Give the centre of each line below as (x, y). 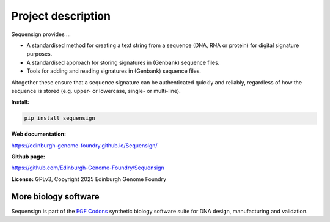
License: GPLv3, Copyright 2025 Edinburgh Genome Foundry (89, 179)
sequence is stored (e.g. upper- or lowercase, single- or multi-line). (96, 91)
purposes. (39, 54)
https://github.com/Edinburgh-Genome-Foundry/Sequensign (88, 168)
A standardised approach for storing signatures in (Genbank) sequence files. (123, 62)
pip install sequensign (60, 118)
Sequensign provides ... (41, 34)
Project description (61, 16)
